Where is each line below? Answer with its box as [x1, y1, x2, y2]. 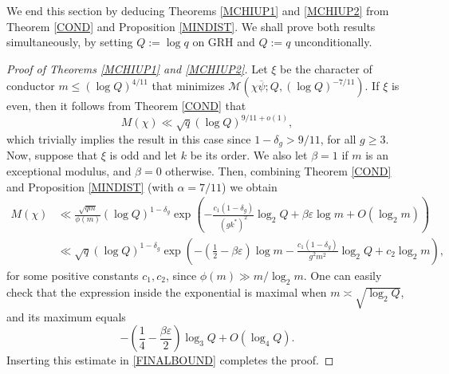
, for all [320, 130, 356, 147]
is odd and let [109, 147, 178, 163]
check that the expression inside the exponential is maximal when [6, 283, 327, 300]
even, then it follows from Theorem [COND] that [6, 97, 246, 114]
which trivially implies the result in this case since [6, 130, 251, 147]
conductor [6, 77, 55, 94]
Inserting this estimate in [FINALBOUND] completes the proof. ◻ [6, 352, 334, 368]
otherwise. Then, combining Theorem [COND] [165, 162, 392, 179]
